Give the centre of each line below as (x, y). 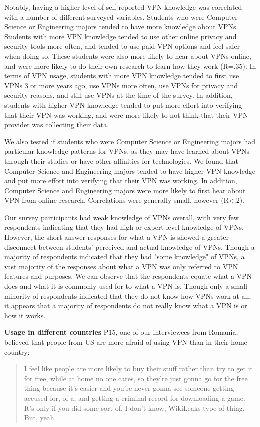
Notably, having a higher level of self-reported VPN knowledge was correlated (123, 7)
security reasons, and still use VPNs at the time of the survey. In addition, (118, 95)
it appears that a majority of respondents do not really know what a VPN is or (126, 305)
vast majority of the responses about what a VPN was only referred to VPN (121, 266)
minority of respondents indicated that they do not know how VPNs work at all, (128, 295)
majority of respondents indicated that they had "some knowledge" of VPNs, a (124, 256)
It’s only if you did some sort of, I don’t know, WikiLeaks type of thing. (134, 408)
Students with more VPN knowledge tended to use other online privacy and (120, 36)
